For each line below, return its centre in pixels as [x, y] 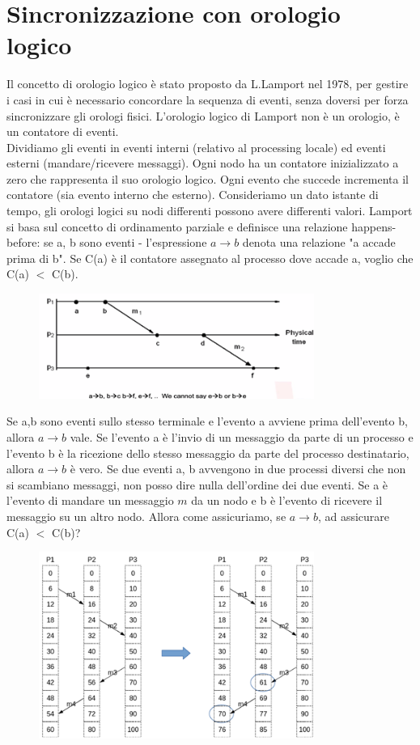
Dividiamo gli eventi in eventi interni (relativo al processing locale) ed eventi [196, 147]
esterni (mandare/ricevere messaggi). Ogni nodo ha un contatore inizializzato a [203, 163]
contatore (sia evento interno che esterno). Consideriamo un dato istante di [193, 195]
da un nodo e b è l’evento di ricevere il [287, 500]
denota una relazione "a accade [319, 242]
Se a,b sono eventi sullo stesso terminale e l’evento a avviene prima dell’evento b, [207, 421]
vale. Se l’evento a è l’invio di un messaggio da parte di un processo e [242, 437]
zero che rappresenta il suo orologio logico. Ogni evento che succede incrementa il [208, 178]
